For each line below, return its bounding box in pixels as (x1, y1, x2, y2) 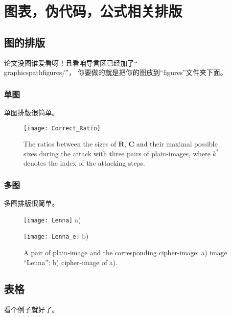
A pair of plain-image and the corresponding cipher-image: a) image (23, 247, 227, 258)
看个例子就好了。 (4, 304, 59, 314)
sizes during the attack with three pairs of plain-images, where (23, 148, 210, 158)
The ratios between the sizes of (23, 139, 116, 149)
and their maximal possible (136, 139, 218, 149)
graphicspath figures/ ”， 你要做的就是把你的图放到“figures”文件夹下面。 (4, 67, 227, 77)
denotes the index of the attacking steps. (23, 158, 145, 168)
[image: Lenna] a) (23, 214, 81, 224)
